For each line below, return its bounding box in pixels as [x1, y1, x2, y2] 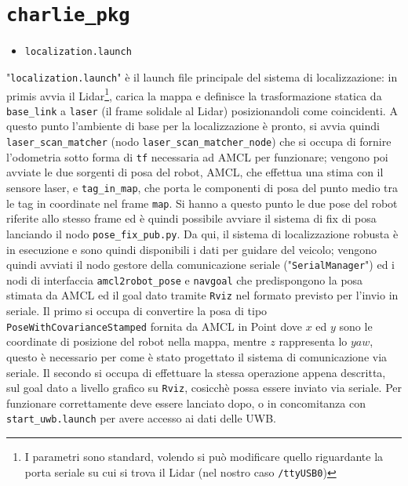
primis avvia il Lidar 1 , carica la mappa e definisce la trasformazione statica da [6, 85, 382, 103]
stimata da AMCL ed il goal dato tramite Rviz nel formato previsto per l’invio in [6, 287, 399, 303]
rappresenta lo [279, 333, 348, 350]
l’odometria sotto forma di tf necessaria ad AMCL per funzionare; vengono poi [6, 148, 388, 165]
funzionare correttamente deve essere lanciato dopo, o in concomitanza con [6, 394, 366, 411]
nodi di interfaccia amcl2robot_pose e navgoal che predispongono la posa [6, 271, 363, 288]
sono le [339, 317, 373, 334]
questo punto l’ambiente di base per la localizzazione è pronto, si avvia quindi [6, 118, 380, 134]
